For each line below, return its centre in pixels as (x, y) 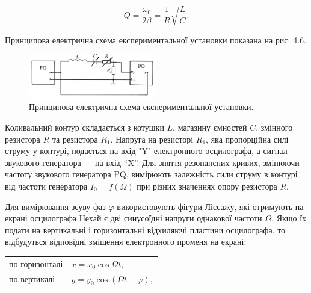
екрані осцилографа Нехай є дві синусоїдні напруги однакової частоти (134, 218)
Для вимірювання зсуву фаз (55, 206)
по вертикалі (32, 279)
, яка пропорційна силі (247, 139)
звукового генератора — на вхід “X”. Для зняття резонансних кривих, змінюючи (152, 162)
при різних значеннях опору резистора (207, 186)
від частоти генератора (46, 186)
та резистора (75, 139)
